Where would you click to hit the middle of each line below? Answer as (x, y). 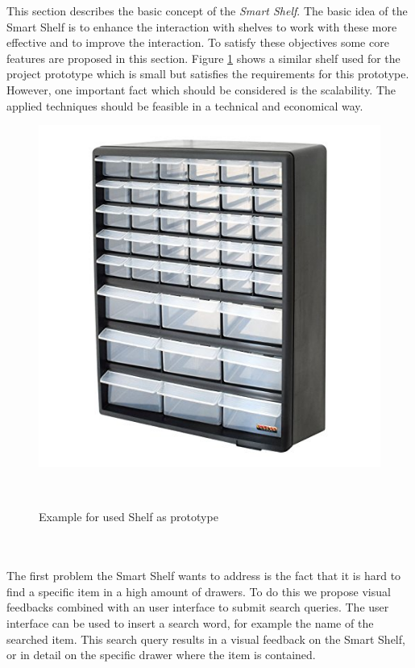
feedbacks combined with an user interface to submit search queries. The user (198, 607)
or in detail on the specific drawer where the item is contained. (161, 655)
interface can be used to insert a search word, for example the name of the (190, 622)
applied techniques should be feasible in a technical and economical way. (185, 105)
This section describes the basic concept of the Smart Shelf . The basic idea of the (207, 10)
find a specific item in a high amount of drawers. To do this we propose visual (199, 591)
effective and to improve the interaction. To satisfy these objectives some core (198, 42)
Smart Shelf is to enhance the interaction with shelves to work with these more (202, 26)
